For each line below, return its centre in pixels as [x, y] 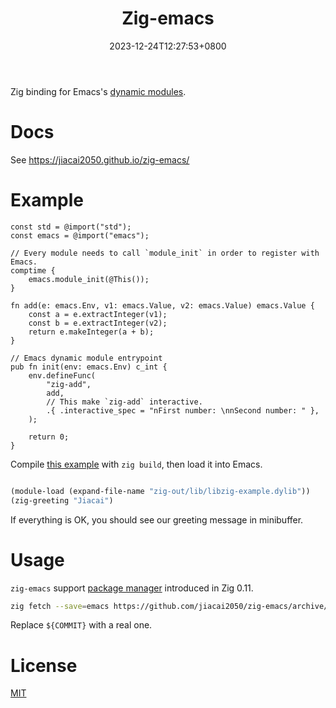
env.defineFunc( [62, 375]
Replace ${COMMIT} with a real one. [81, 625]
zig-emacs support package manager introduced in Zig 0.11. [132, 588]
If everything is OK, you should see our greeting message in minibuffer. [157, 519]
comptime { [33, 270]
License [44, 665]
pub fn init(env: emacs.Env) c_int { [89, 367]
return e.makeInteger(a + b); [91, 332]
